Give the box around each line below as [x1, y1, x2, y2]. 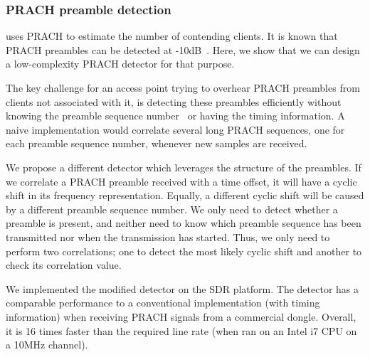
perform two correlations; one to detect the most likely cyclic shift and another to [6, 243, 362, 258]
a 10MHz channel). [6, 337, 88, 352]
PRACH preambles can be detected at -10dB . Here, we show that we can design [6, 42, 360, 57]
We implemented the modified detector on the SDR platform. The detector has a [6, 281, 359, 296]
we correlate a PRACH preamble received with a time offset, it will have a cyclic [6, 174, 357, 188]
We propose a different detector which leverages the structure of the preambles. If [6, 159, 361, 174]
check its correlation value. [6, 257, 122, 272]
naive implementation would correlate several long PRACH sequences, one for [6, 122, 345, 137]
